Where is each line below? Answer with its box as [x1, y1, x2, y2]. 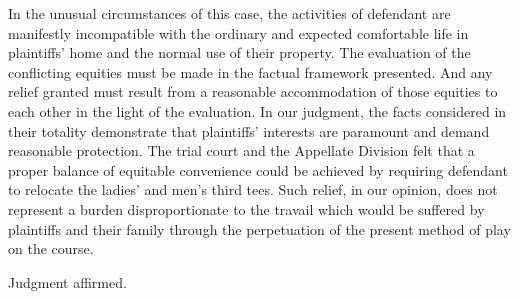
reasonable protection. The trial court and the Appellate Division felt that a [8, 140, 475, 161]
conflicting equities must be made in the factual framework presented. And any [8, 61, 493, 82]
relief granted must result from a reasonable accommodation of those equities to [8, 81, 498, 102]
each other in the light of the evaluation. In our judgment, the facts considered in [8, 100, 507, 121]
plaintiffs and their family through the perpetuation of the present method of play [8, 218, 511, 239]
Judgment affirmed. [8, 271, 127, 292]
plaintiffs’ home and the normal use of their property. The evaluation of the [8, 42, 471, 63]
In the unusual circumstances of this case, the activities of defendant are [8, 3, 451, 23]
